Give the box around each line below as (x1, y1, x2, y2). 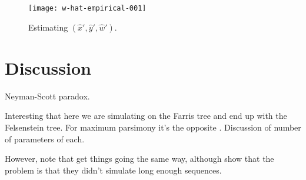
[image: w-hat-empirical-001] (28, 4, 147, 12)
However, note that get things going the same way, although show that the (5, 152, 274, 165)
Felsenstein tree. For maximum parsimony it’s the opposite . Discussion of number (5, 121, 301, 133)
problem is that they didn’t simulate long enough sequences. (5, 164, 222, 176)
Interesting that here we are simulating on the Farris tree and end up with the (5, 109, 287, 122)
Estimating (28, 21, 68, 33)
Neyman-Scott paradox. (5, 89, 90, 102)
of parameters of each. (5, 132, 85, 145)
